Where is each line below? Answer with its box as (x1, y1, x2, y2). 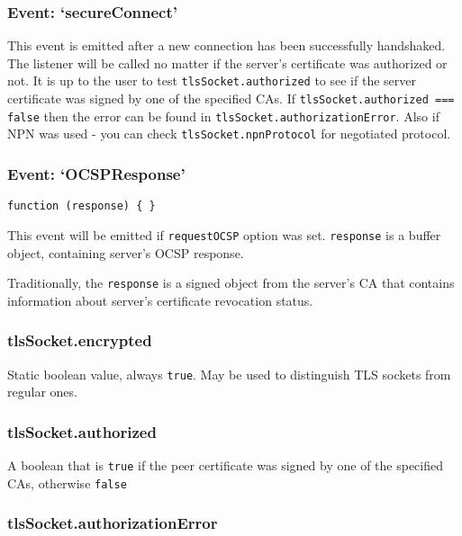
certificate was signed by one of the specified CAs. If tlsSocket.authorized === (7, 89, 455, 108)
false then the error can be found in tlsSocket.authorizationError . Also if (7, 106, 439, 125)
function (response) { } (7, 200, 156, 213)
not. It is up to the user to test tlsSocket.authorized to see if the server (7, 71, 416, 90)
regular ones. (7, 382, 77, 401)
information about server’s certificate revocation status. (7, 290, 313, 309)
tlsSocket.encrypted (7, 329, 152, 352)
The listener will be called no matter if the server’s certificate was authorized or (7, 53, 448, 72)
